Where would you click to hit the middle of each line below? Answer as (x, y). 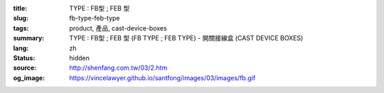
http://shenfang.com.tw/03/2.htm (118, 68)
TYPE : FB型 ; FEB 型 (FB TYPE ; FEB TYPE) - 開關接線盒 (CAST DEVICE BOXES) (186, 38)
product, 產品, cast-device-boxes (118, 28)
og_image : (29, 77)
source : (25, 68)
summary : (29, 38)
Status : (24, 58)
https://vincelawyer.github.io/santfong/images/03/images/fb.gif (162, 77)
